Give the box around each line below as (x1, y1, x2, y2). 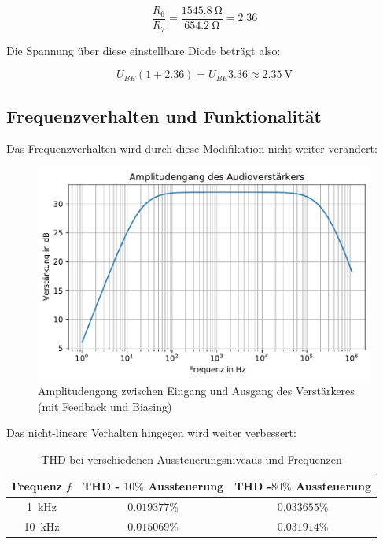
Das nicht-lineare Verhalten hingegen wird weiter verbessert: (6, 424, 296, 441)
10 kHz (24, 518, 60, 535)
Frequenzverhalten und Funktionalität (6, 103, 322, 128)
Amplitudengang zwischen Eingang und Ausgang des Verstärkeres (38, 383, 355, 399)
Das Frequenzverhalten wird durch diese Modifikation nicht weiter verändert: (6, 140, 377, 157)
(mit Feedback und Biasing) (38, 398, 172, 414)
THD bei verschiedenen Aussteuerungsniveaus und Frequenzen (41, 450, 342, 467)
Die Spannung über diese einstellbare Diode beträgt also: (6, 42, 281, 58)
